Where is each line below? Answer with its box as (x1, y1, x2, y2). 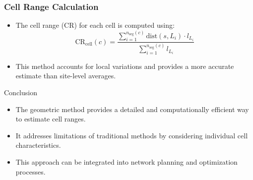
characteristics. (15, 140, 61, 150)
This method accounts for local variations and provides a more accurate (15, 60, 234, 71)
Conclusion (4, 87, 37, 98)
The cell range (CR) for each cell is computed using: (15, 20, 175, 30)
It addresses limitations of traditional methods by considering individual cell (15, 130, 248, 140)
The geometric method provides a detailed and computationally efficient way (15, 104, 249, 114)
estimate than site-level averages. (15, 70, 116, 81)
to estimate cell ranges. (15, 114, 86, 124)
